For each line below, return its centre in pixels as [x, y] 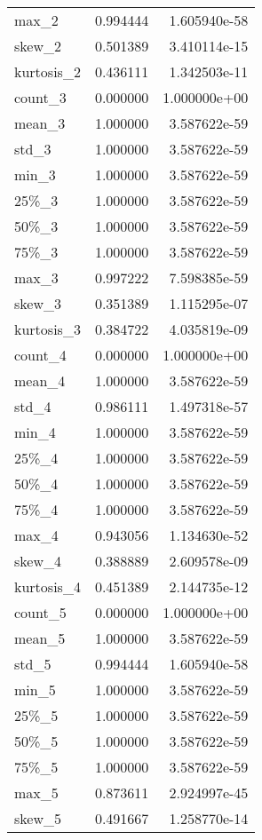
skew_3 [38, 303]
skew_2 [38, 46]
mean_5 [40, 638]
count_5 [40, 612]
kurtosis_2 [48, 71]
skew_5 [38, 818]
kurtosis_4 [48, 586]
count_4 [40, 355]
